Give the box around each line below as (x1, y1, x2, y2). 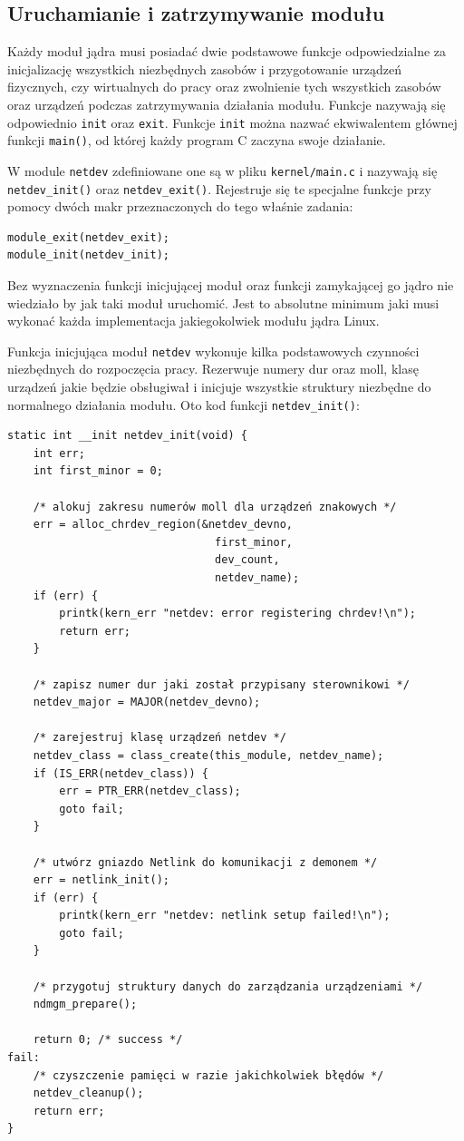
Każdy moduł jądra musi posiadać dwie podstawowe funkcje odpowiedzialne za (7, 42, 447, 61)
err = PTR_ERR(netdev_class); (59, 785, 241, 798)
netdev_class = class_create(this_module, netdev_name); (33, 748, 384, 762)
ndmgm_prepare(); (33, 998, 138, 1011)
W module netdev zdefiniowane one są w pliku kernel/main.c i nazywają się (7, 161, 438, 180)
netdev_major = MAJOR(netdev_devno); (33, 696, 261, 709)
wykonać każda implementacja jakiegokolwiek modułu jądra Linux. (7, 311, 380, 330)
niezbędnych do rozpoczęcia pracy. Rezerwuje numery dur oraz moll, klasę (7, 359, 419, 378)
